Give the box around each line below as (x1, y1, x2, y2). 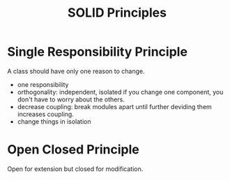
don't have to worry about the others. (17, 95, 125, 104)
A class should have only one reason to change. (7, 67, 145, 75)
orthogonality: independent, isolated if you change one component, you (17, 88, 224, 96)
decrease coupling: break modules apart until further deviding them (17, 102, 213, 111)
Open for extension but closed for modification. (7, 165, 144, 173)
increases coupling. (17, 110, 75, 118)
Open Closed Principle (7, 142, 139, 158)
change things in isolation (17, 117, 91, 126)
